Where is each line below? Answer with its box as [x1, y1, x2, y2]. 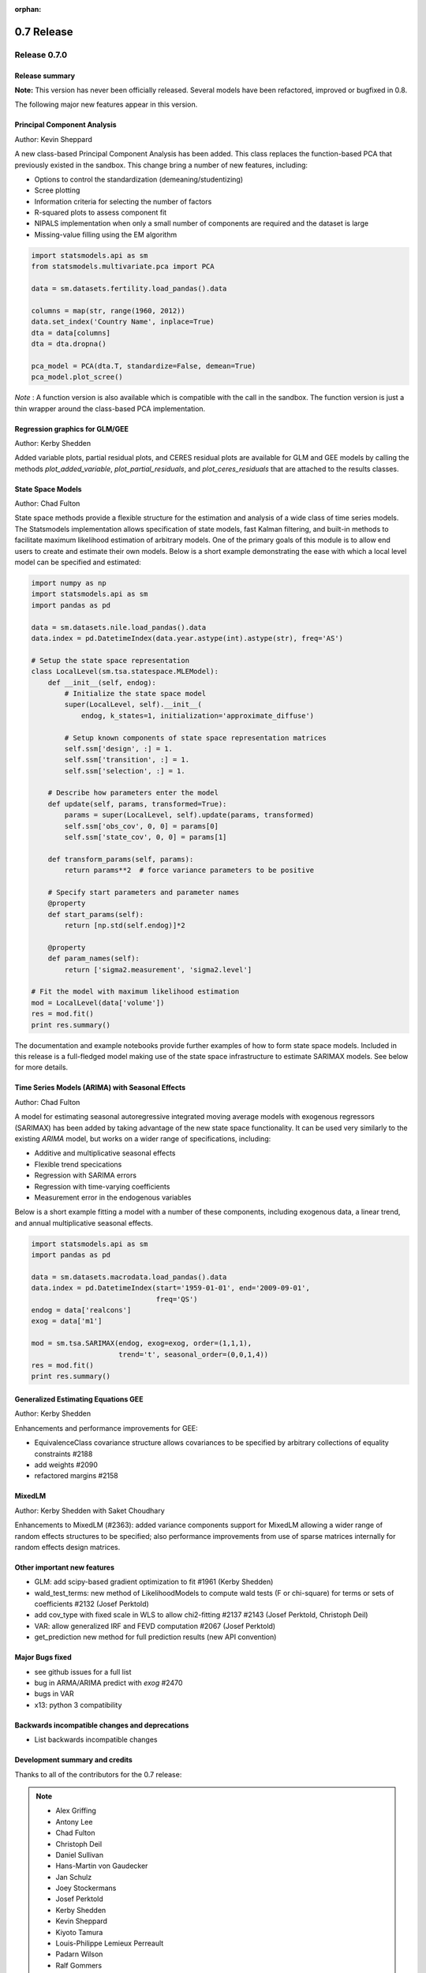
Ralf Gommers [55, 1960, 103, 1970]
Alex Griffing [55, 1806, 96, 1815]
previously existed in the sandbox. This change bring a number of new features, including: [14, 160, 308, 170]
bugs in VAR [34, 1689, 74, 1698]
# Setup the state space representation [31, 656, 189, 665]
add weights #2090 [34, 1460, 99, 1469]
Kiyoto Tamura [55, 1927, 103, 1937]
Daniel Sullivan [55, 1850, 104, 1859]
